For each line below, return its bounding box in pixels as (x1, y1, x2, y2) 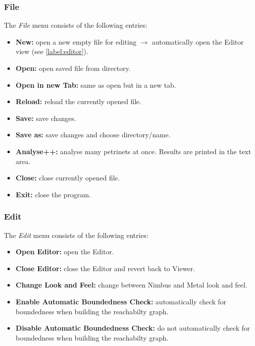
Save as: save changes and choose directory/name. (15, 129, 171, 140)
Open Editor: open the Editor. (15, 246, 114, 257)
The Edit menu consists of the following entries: (4, 230, 149, 240)
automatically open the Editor (152, 36, 244, 47)
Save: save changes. (15, 113, 76, 123)
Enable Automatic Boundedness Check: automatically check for (15, 296, 226, 306)
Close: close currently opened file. (15, 173, 120, 183)
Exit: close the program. (15, 189, 91, 199)
